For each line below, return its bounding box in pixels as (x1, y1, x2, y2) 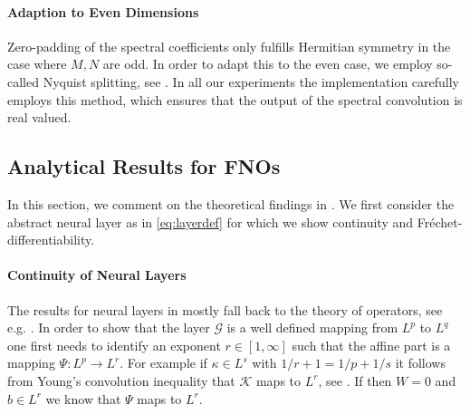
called (7, 72, 39, 91)
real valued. (7, 108, 72, 127)
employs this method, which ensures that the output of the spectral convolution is (7, 90, 463, 109)
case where (7, 54, 67, 73)
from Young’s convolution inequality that (7, 371, 235, 390)
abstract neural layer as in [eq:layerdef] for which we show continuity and (7, 212, 414, 231)
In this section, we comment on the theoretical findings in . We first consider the (7, 194, 455, 213)
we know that (45, 389, 121, 408)
